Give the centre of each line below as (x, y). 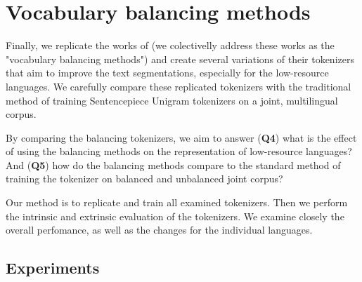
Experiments (53, 268)
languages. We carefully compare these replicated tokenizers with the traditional (179, 86)
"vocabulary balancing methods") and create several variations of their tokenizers (180, 59)
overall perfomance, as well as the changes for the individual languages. (159, 230)
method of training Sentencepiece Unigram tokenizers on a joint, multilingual (172, 100)
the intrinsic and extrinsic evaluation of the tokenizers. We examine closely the (175, 216)
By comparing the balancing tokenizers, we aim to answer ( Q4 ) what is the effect (181, 137)
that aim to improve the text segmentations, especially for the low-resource (167, 73)
